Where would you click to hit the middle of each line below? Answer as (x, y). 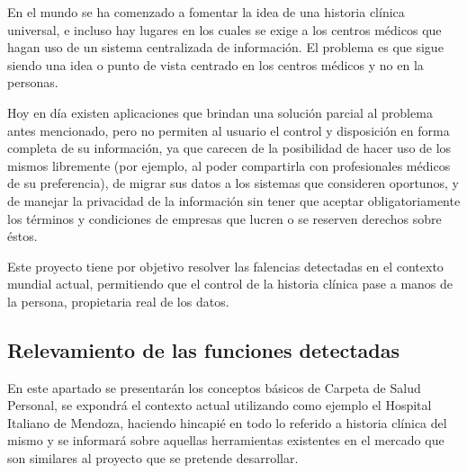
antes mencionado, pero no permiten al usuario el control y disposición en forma (229, 130)
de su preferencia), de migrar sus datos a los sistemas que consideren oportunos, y (233, 183)
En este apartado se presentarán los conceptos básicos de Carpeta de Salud (214, 387)
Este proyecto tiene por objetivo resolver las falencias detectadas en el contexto (225, 266)
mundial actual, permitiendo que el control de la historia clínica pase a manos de (230, 284)
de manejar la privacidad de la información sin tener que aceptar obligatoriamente (234, 200)
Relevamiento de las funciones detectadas (204, 349)
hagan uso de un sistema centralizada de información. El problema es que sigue (225, 47)
